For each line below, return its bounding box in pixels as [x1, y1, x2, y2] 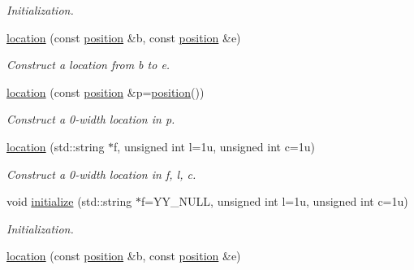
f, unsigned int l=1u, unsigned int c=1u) [114, 137, 315, 155]
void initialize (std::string [6, 193, 132, 210]
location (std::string [6, 137, 105, 155]
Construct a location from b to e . [6, 56, 170, 73]
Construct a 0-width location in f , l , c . [6, 165, 196, 182]
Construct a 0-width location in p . [6, 111, 175, 128]
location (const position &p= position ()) [6, 83, 205, 100]
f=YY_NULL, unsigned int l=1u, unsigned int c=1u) [140, 193, 408, 210]
